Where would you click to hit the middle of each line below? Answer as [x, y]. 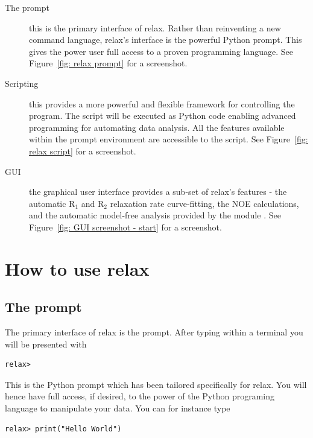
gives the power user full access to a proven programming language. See [161, 51]
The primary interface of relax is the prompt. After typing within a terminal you [154, 332]
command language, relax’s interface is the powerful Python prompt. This [166, 40]
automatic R [52, 203]
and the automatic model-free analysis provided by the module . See [155, 215]
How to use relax [77, 268]
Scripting [22, 83]
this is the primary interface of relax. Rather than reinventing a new [155, 27]
